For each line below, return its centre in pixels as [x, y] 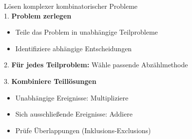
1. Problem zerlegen [38, 15]
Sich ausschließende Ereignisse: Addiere [74, 114]
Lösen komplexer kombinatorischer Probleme [71, 6]
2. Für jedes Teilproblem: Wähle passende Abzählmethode [96, 65]
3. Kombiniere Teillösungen [50, 81]
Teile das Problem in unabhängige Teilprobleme [86, 32]
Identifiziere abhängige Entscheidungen [74, 48]
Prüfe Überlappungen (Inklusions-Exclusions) [83, 130]
